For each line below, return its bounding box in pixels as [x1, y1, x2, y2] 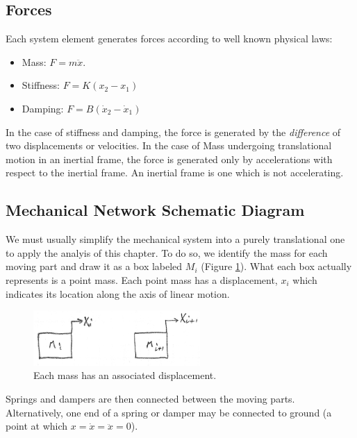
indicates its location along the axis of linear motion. [6, 286, 230, 301]
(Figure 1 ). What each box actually [201, 259, 352, 273]
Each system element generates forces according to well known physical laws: [6, 31, 333, 46]
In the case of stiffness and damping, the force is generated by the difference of [6, 124, 341, 139]
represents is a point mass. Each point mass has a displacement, [6, 272, 278, 287]
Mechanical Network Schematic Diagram [6, 199, 305, 221]
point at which [6, 419, 68, 433]
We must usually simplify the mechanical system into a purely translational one [6, 232, 345, 246]
